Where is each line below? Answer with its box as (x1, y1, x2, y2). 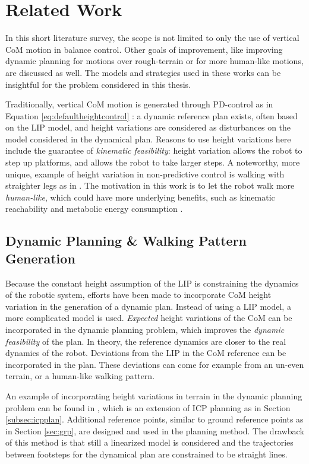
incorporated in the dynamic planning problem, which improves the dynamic (5, 323, 285, 335)
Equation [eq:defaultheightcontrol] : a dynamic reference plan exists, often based (5, 109, 298, 122)
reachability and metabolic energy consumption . (5, 202, 183, 215)
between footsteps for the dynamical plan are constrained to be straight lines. (5, 447, 288, 460)
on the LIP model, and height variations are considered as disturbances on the (5, 121, 291, 134)
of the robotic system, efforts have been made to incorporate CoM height (5, 288, 272, 301)
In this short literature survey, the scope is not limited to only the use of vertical (5, 31, 299, 44)
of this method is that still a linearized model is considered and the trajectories (5, 436, 294, 449)
